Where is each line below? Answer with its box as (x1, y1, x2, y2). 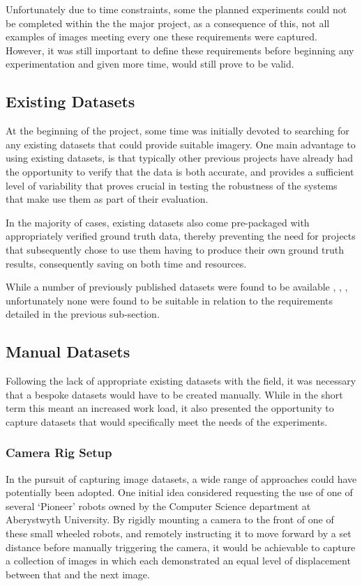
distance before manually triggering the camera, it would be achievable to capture (6, 539, 356, 554)
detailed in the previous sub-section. (6, 307, 160, 321)
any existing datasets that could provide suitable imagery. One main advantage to (6, 137, 356, 151)
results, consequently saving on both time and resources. (6, 256, 247, 270)
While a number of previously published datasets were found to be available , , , (6, 279, 348, 294)
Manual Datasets (6, 341, 130, 362)
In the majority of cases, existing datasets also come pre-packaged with (6, 215, 310, 229)
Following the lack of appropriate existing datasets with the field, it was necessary (6, 373, 356, 388)
